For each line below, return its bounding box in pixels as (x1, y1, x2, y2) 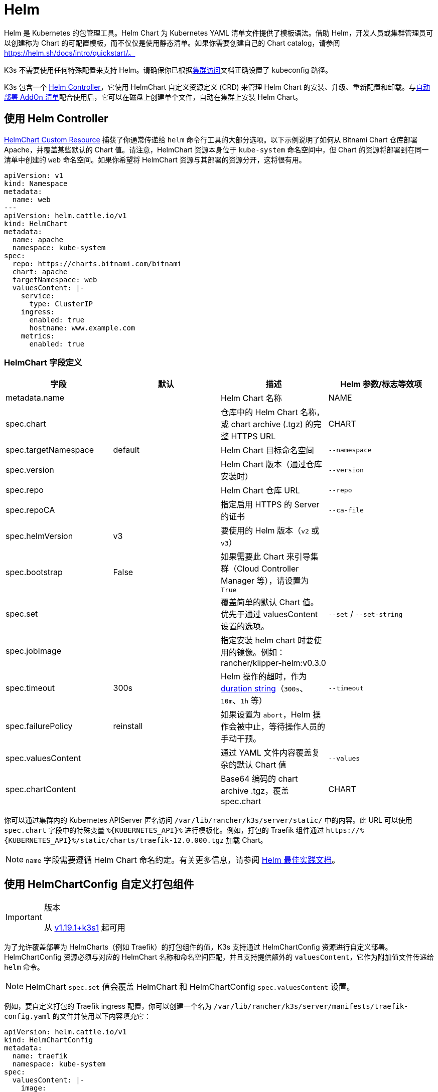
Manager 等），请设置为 (221, 576, 309, 586)
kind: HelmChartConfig (4, 1036, 93, 1044)
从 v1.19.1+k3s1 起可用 (44, 923, 125, 933)
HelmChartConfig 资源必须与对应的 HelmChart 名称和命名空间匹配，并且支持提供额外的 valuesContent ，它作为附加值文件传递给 (4, 953, 434, 962)
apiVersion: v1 (4, 171, 64, 179)
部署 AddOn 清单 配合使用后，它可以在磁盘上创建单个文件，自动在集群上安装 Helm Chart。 (4, 92, 303, 101)
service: (21, 291, 55, 300)
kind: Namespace (4, 179, 68, 188)
